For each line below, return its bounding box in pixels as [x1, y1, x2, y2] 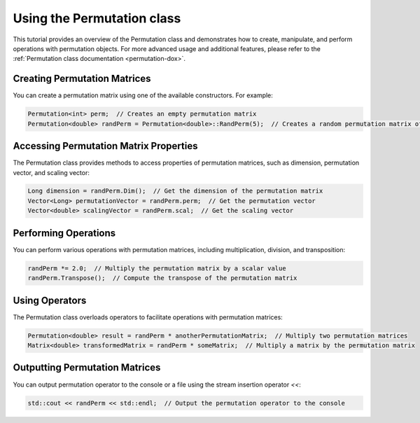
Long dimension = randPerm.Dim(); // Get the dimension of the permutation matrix [27, 187, 323, 195]
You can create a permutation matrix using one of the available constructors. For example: [13, 91, 273, 99]
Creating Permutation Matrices [13, 73, 151, 85]
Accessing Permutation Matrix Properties [13, 140, 198, 152]
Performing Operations [13, 227, 116, 239]
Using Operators [13, 294, 87, 306]
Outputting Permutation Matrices [13, 361, 161, 374]
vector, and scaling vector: [13, 168, 90, 176]
